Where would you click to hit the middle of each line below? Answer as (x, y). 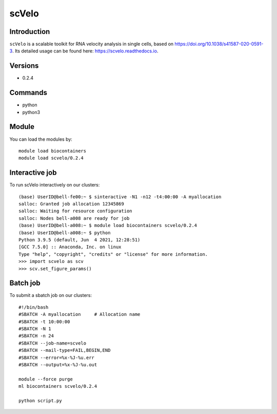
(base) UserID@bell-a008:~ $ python (65, 233)
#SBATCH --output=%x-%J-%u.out (58, 364)
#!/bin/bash (34, 307)
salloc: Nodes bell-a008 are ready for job (74, 218)
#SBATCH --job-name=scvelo (53, 343)
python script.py (40, 400)
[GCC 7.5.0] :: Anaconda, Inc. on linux (70, 247)
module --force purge (46, 379)
